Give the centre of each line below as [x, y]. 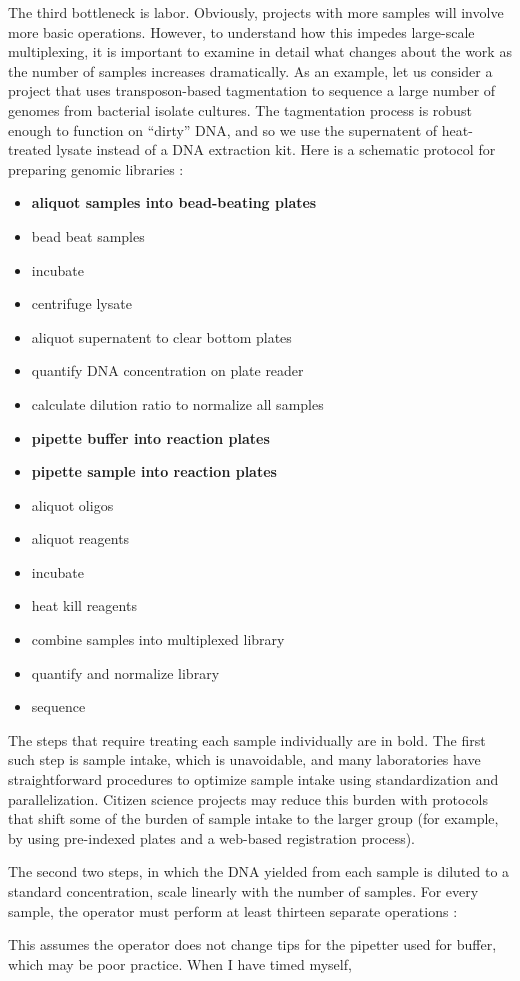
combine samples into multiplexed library [158, 639]
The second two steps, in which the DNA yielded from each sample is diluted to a [259, 871]
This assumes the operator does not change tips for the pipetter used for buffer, [252, 944]
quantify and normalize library [125, 672]
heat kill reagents [84, 605]
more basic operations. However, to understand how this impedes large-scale [241, 31]
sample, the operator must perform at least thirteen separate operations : [233, 910]
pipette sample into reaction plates [154, 471]
